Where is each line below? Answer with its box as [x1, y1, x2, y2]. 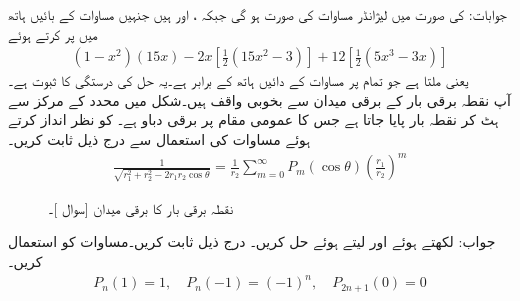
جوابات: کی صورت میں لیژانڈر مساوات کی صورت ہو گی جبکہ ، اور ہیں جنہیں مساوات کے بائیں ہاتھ [8, 4, 507, 24]
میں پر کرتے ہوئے [8, 23, 98, 44]
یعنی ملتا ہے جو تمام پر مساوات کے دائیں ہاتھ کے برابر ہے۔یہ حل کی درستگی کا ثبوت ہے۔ [8, 70, 469, 91]
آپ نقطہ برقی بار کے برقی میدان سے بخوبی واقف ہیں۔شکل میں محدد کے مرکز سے [8, 89, 511, 110]
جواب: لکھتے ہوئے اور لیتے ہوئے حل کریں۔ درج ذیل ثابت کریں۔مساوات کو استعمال [8, 231, 496, 252]
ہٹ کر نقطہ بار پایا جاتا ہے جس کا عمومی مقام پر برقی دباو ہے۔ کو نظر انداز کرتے [8, 109, 499, 130]
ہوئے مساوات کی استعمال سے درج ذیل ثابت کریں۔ [8, 129, 311, 149]
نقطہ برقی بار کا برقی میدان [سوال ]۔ [48, 197, 234, 218]
